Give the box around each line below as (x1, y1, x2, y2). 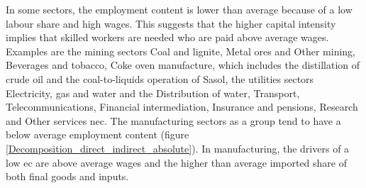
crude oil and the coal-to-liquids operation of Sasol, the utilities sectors (6, 71, 314, 86)
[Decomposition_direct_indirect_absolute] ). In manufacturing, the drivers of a (6, 140, 350, 155)
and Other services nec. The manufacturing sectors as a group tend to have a (6, 113, 341, 128)
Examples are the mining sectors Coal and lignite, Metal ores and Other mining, (6, 43, 355, 58)
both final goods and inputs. (6, 169, 129, 184)
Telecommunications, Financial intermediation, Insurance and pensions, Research (6, 99, 358, 114)
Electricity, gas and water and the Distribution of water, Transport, (6, 85, 300, 100)
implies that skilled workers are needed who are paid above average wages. (6, 30, 329, 45)
